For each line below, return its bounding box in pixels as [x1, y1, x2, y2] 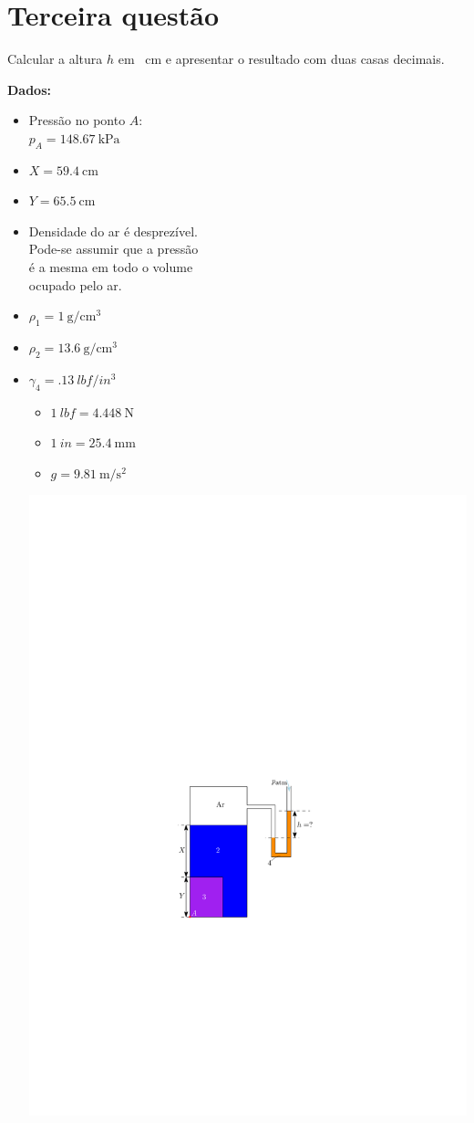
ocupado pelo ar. [28, 275, 122, 294]
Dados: [7, 79, 51, 99]
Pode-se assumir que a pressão [28, 239, 199, 258]
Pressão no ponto [28, 110, 126, 130]
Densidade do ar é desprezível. [28, 221, 198, 240]
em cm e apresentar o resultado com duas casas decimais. [118, 49, 445, 68]
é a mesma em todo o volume [28, 257, 193, 277]
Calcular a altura [7, 49, 103, 68]
